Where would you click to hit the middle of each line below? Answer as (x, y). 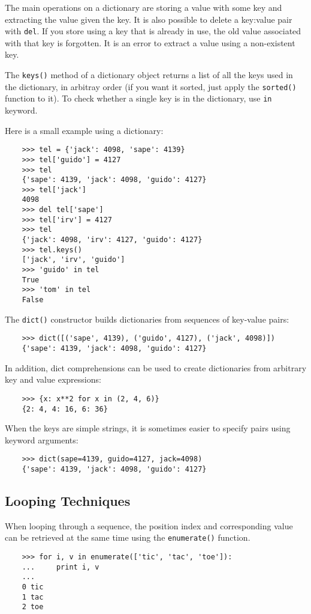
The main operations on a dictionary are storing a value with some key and (144, 7)
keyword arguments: (42, 439)
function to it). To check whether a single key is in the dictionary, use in (138, 98)
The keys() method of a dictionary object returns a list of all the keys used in (149, 75)
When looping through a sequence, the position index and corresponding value (149, 525)
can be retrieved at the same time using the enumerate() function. (128, 537)
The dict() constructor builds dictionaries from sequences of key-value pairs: (147, 319)
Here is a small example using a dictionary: (84, 130)
